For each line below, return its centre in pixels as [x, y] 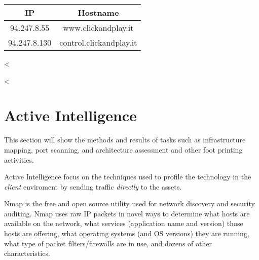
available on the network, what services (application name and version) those [124, 223]
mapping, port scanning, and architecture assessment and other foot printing [123, 149]
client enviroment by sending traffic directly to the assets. [93, 186]
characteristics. [27, 253]
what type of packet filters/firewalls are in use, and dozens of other [108, 243]
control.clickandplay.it [98, 42]
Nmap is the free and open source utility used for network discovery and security [129, 203]
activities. [19, 159]
